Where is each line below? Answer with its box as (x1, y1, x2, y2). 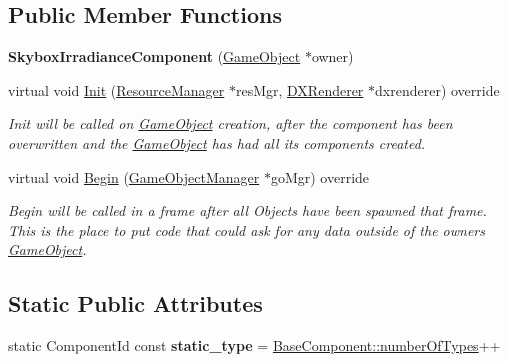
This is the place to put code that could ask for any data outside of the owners (8, 219, 485, 240)
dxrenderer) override (375, 79, 500, 100)
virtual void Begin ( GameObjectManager (8, 166, 260, 187)
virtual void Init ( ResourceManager (8, 79, 225, 100)
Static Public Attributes (8, 288, 263, 319)
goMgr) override (270, 166, 370, 187)
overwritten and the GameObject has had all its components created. (8, 132, 426, 153)
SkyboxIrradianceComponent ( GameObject (8, 46, 301, 67)
